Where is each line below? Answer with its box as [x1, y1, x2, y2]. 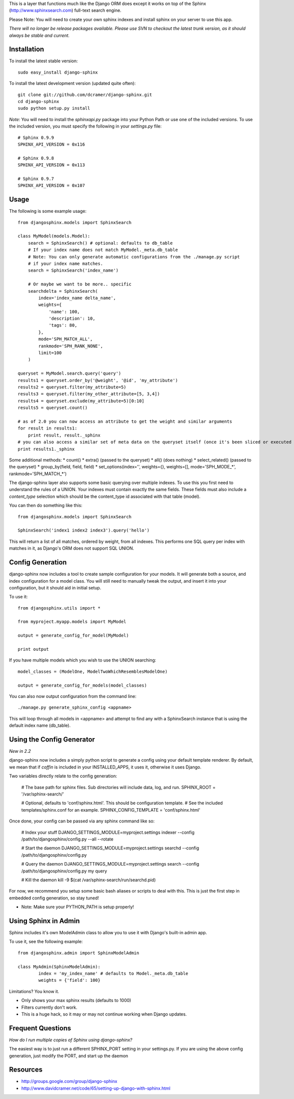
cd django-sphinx [18, 99, 59, 104]
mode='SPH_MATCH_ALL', [38, 336, 93, 342]
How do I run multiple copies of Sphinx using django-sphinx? [9, 1037, 132, 1043]
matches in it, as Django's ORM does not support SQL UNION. [9, 545, 134, 551]
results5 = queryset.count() [18, 405, 88, 410]
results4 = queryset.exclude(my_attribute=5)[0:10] [18, 398, 145, 404]
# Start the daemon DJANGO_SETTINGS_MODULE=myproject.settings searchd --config [21, 845, 199, 851]
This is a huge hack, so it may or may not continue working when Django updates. [21, 1011, 187, 1017]
